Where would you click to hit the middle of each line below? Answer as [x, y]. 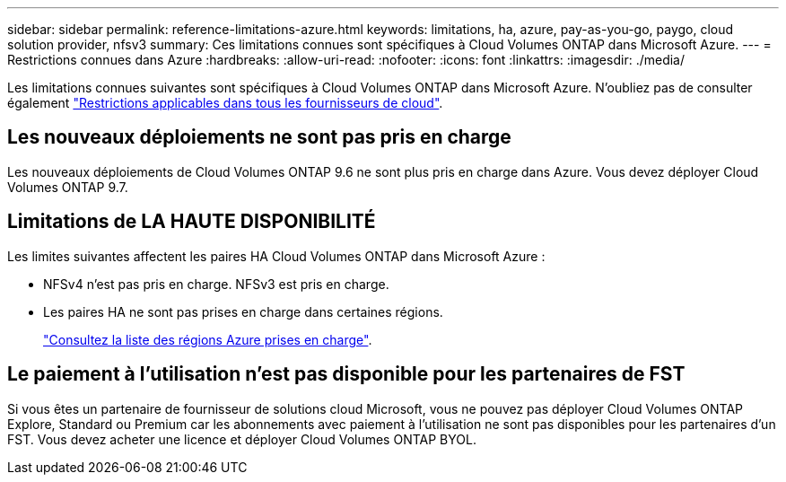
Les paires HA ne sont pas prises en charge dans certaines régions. [243, 311]
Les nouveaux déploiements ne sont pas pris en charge [259, 137]
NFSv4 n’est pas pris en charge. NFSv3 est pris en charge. [216, 284]
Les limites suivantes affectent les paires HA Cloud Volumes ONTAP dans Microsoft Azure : [276, 256]
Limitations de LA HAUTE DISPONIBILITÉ [192, 222]
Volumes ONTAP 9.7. [68, 187]
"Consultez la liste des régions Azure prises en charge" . [208, 339]
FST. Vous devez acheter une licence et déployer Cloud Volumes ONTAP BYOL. [242, 439]
